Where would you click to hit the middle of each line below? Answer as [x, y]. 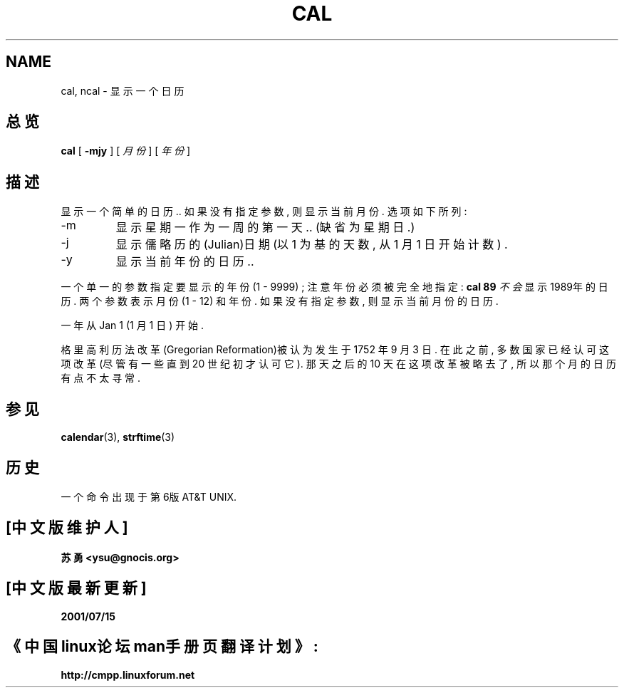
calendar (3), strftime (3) [118, 437]
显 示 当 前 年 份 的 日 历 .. [185, 262]
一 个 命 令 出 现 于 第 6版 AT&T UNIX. [149, 496]
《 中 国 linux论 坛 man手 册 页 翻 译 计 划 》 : [162, 647]
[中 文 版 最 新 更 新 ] [76, 588]
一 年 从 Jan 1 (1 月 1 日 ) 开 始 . [132, 325]
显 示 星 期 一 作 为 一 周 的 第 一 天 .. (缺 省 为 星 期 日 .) [265, 228]
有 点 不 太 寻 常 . [101, 378]
